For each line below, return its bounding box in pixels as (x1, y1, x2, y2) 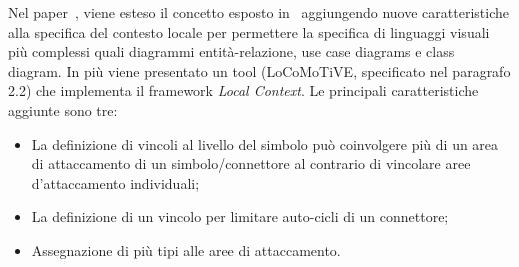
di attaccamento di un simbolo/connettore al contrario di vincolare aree (31, 153, 471, 174)
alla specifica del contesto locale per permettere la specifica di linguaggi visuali (8, 21, 490, 42)
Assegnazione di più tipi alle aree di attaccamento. (31, 239, 341, 260)
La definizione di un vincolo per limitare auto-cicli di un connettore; (31, 206, 449, 227)
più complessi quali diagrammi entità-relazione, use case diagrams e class (8, 41, 455, 62)
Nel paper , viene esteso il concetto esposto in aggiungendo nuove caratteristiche (8, 2, 509, 22)
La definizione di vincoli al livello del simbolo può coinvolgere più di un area (31, 133, 499, 154)
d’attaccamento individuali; (31, 172, 200, 193)
